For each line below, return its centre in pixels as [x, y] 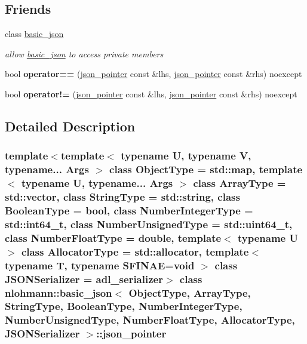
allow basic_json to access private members [84, 53]
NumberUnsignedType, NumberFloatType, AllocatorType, [150, 320]
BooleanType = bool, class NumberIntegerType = [129, 210]
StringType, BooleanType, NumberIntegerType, [124, 306]
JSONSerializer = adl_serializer [84, 279]
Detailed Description [70, 126]
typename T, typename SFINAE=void [100, 265]
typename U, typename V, [186, 156]
